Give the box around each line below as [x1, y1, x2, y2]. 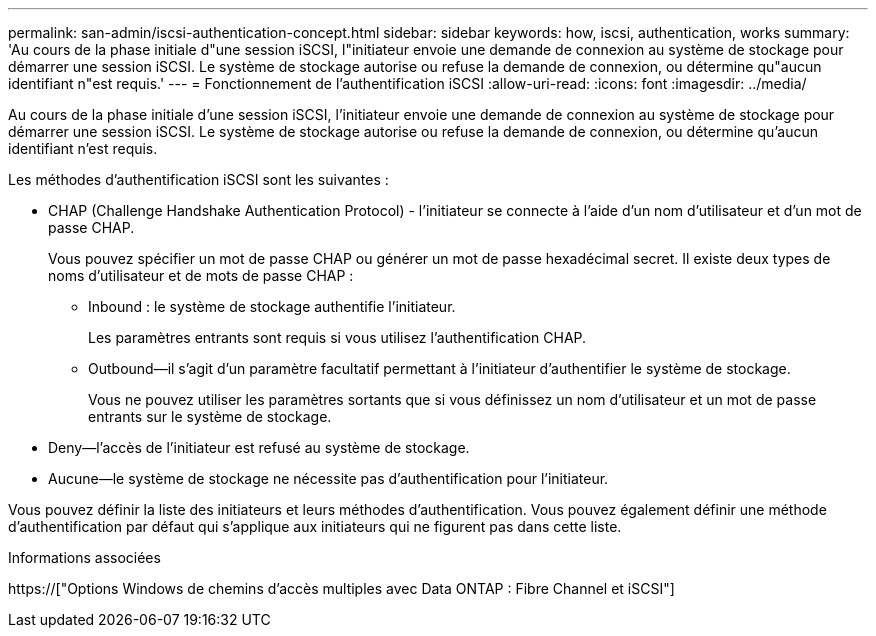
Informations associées [8, 549, 161, 566]
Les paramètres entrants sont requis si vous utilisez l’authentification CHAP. [88, 329, 587, 346]
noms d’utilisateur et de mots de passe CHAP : [48, 267, 354, 284]
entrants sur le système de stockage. [88, 408, 332, 425]
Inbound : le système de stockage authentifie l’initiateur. [88, 298, 456, 315]
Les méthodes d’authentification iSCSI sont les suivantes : [8, 171, 389, 188]
